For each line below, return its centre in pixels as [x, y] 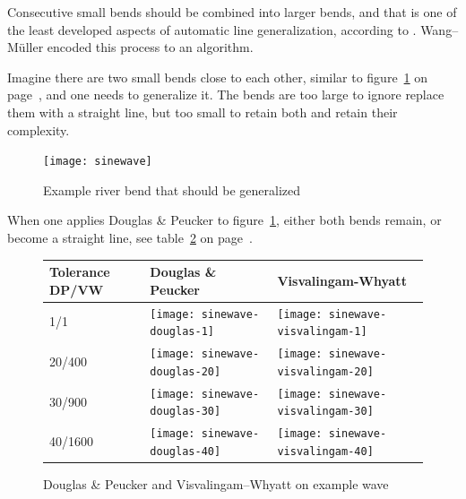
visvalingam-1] [322, 332]
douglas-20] [186, 371]
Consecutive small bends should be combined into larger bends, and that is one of [232, 12]
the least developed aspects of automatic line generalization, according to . [212, 29]
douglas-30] [186, 412]
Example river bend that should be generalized [172, 189]
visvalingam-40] [325, 451]
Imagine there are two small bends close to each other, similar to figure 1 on [218, 77]
